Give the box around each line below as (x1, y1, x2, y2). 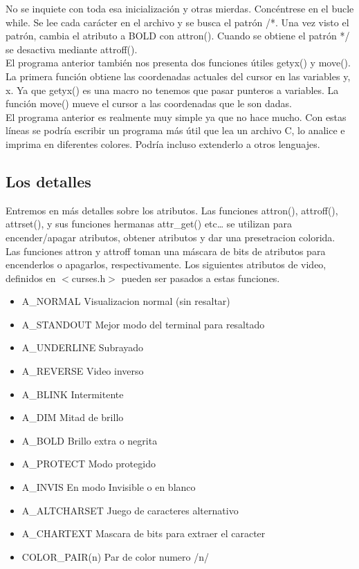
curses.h (71, 270, 106, 285)
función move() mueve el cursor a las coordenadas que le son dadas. (6, 96, 292, 111)
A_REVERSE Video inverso (21, 364, 144, 378)
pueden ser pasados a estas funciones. (121, 270, 280, 285)
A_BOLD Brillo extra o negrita (21, 433, 158, 447)
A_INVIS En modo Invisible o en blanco (21, 480, 196, 494)
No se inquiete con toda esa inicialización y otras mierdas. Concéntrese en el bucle (6, 1, 354, 15)
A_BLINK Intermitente (21, 386, 124, 401)
